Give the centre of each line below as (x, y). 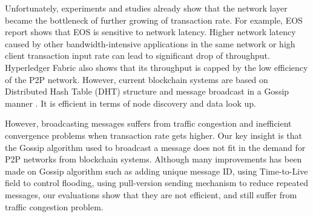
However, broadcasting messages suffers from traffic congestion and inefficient (148, 123)
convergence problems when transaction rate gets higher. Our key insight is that (153, 135)
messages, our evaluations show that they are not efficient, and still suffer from (151, 194)
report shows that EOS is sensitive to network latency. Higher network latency (150, 32)
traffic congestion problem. (54, 206)
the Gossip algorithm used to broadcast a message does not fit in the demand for (155, 147)
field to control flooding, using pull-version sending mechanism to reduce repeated (156, 183)
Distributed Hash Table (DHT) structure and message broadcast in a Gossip (147, 91)
